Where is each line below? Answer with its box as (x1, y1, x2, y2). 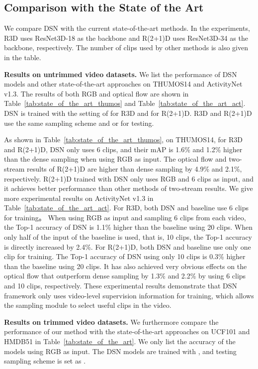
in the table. (4, 52, 41, 62)
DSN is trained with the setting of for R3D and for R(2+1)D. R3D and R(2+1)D (4, 107, 252, 118)
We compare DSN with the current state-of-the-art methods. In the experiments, (4, 23, 250, 33)
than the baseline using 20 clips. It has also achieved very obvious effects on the (4, 261, 247, 271)
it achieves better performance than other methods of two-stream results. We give (4, 183, 253, 193)
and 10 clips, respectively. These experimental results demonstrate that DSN (4, 280, 238, 291)
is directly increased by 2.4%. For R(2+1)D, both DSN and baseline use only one (4, 241, 251, 252)
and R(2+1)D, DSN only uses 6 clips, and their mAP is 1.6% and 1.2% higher (4, 144, 243, 154)
